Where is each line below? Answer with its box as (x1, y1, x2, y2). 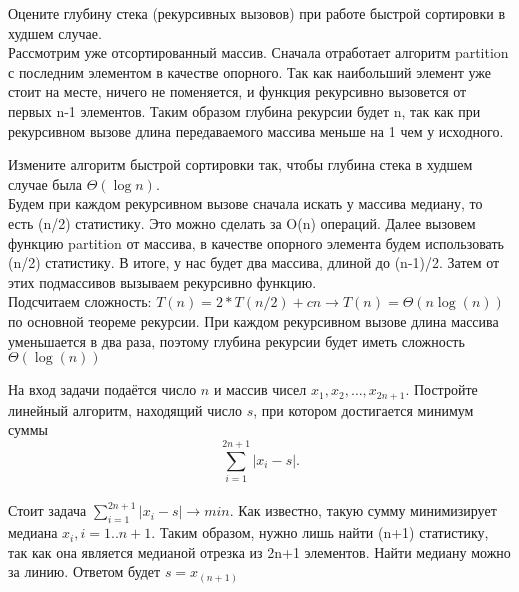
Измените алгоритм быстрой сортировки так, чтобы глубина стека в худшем (8, 154, 473, 175)
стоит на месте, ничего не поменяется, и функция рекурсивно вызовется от (8, 81, 467, 102)
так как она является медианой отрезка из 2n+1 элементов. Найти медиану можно (8, 541, 511, 562)
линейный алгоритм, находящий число (8, 399, 242, 420)
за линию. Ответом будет (8, 561, 161, 582)
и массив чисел (213, 379, 307, 400)
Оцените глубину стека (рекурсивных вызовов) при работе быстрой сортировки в (8, 3, 506, 23)
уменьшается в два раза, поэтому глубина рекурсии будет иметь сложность (8, 330, 465, 351)
